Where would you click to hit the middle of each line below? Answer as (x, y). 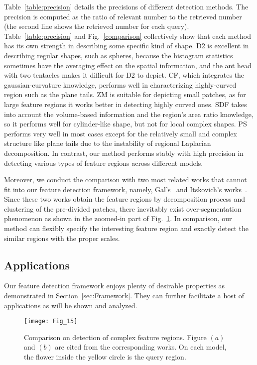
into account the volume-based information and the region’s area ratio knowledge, (129, 114)
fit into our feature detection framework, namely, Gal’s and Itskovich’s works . (126, 189)
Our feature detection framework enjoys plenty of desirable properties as (115, 286)
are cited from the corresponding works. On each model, (141, 347)
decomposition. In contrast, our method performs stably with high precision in (124, 153)
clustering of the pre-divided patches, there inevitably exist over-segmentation (123, 208)
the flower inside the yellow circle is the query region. (105, 357)
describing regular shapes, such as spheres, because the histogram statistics (119, 55)
